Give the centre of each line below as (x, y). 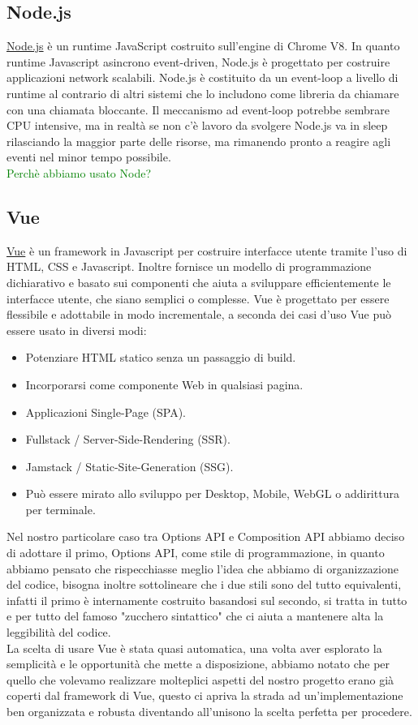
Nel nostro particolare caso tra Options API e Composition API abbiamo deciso (206, 536)
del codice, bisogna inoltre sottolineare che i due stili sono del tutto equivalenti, (204, 584)
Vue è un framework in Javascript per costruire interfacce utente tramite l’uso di (207, 250)
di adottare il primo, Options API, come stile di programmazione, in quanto (196, 553)
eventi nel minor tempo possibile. (89, 157)
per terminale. (60, 509)
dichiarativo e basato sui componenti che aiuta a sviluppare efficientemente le (199, 282)
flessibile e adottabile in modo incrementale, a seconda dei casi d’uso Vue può (199, 314)
